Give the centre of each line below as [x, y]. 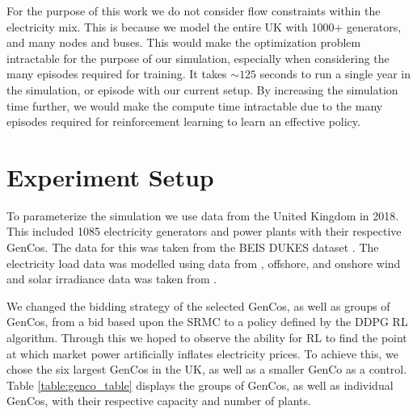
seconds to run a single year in [335, 74]
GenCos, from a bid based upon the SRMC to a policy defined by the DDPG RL [207, 322]
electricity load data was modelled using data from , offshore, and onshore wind [204, 263]
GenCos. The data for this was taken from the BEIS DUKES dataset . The [193, 247]
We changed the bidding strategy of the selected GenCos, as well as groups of [198, 305]
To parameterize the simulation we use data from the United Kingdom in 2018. [203, 215]
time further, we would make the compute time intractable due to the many [195, 105]
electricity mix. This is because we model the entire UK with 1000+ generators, [204, 26]
